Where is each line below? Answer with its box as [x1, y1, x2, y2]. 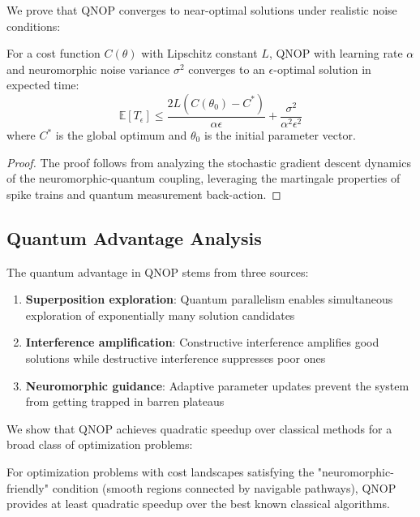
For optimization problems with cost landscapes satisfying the [6, 463, 315, 480]
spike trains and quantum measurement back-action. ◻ [6, 185, 281, 202]
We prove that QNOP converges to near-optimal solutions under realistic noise [6, 2, 397, 18]
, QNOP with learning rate [268, 45, 403, 62]
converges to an [188, 60, 265, 77]
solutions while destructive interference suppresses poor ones [25, 349, 326, 366]
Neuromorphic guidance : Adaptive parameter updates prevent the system [25, 377, 409, 394]
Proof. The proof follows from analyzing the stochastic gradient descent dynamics [6, 153, 411, 170]
